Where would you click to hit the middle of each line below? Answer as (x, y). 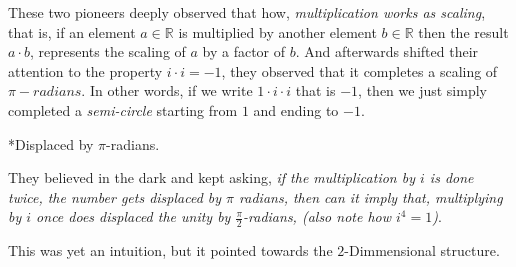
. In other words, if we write (167, 90)
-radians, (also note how (317, 216)
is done (451, 177)
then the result (463, 31)
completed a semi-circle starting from (123, 109)
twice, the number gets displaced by (115, 196)
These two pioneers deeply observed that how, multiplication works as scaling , (247, 12)
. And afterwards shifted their (387, 51)
